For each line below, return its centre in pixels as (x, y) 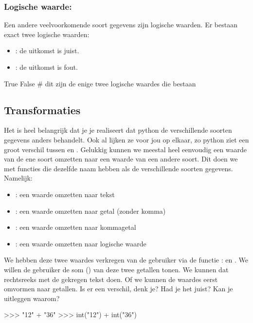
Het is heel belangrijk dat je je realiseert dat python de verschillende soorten (118, 130)
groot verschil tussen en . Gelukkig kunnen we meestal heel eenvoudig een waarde (126, 149)
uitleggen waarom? (32, 298)
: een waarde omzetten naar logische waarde (81, 243)
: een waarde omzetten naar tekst (65, 194)
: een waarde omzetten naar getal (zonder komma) (90, 211)
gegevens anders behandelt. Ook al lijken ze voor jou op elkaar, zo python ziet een (126, 139)
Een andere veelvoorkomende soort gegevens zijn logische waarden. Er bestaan (121, 25)
